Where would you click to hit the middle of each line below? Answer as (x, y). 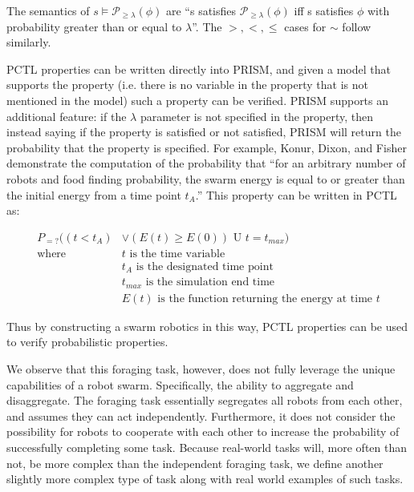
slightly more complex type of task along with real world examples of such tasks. (205, 479)
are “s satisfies (201, 10)
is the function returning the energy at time (265, 298)
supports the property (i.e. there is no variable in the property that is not (187, 85)
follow (357, 26)
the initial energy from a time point (94, 194)
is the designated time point (205, 266)
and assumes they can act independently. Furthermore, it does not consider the (201, 415)
